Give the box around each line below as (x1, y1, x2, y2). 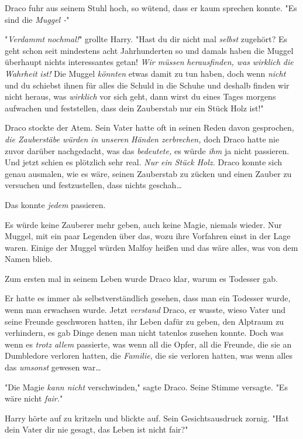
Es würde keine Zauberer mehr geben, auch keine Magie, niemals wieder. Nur (5, 218, 282, 230)
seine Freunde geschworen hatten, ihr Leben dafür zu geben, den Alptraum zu (5, 315, 284, 327)
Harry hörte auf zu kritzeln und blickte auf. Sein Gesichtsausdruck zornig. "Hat (5, 411, 289, 424)
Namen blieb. (5, 253, 53, 265)
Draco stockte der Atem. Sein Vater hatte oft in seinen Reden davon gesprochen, (5, 121, 294, 134)
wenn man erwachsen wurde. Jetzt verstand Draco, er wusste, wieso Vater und (5, 304, 285, 316)
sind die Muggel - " (5, 13, 70, 25)
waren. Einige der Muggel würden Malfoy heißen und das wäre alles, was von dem (5, 241, 298, 253)
